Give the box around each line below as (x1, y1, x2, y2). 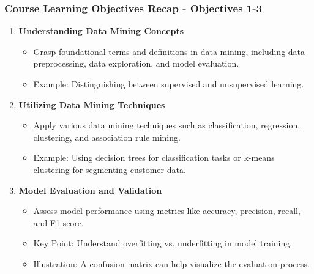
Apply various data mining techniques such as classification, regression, (33, 119, 301, 131)
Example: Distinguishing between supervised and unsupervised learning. (33, 78, 304, 90)
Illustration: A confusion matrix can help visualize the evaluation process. (33, 257, 310, 270)
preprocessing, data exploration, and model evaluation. (33, 57, 239, 70)
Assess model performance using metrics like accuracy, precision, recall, (33, 204, 301, 217)
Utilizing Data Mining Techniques (18, 98, 165, 111)
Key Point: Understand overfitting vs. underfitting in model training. (33, 237, 293, 250)
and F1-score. (33, 216, 84, 229)
